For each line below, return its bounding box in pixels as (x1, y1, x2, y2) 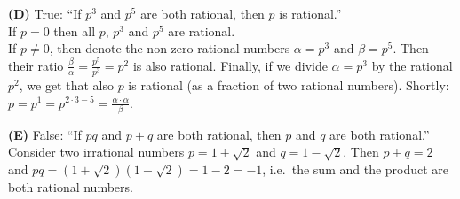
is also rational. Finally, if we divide (132, 56, 328, 74)
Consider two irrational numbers (8, 142, 185, 161)
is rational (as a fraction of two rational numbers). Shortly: (128, 75, 449, 94)
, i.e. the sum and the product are (262, 160, 449, 179)
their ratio (8, 56, 64, 74)
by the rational (371, 56, 453, 74)
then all (53, 21, 96, 40)
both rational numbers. (8, 178, 133, 196)
